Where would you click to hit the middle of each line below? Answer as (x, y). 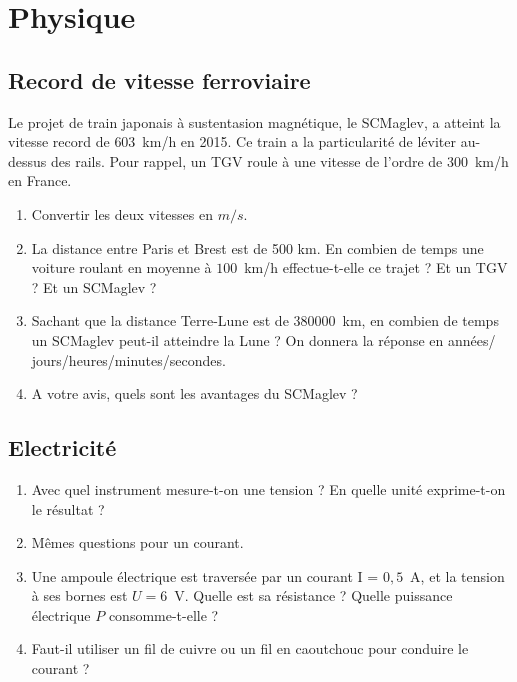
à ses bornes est (79, 595)
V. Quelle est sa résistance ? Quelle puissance (313, 595)
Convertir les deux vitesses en (122, 213)
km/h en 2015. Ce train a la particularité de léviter (299, 141)
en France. (40, 180)
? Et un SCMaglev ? (94, 286)
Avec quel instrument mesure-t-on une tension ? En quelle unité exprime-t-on (268, 488)
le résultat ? (68, 508)
